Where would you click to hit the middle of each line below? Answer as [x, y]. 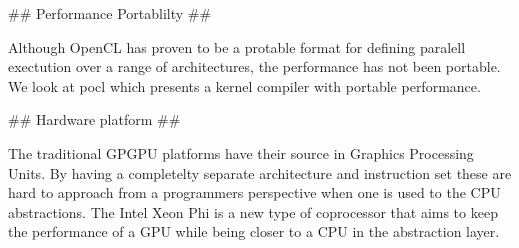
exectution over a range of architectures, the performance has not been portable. [254, 66]
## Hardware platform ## [94, 119]
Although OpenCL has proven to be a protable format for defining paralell [237, 46]
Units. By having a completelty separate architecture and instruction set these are [260, 172]
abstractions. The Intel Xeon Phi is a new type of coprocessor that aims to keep [253, 211]
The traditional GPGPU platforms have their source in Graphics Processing [241, 152]
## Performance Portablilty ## [110, 13]
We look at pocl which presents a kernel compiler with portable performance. [244, 85]
